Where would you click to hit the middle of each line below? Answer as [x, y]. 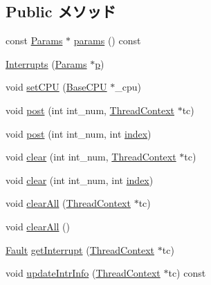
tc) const [187, 273]
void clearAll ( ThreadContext [68, 203]
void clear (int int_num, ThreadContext [91, 157]
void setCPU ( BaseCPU [56, 87]
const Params [34, 40]
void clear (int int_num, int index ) [80, 180]
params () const [107, 40]
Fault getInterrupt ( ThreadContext [80, 249]
